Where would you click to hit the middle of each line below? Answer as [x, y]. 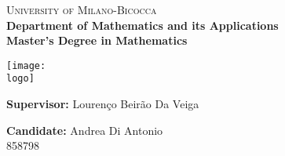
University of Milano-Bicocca [82, 9]
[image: [26, 65]
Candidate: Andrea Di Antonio [85, 130]
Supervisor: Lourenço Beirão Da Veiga [103, 104]
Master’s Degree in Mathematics [97, 40]
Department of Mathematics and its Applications [142, 25]
